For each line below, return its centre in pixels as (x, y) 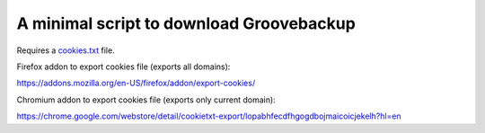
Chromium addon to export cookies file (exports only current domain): (146, 100)
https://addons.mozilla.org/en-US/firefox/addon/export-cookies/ (136, 83)
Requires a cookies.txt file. (66, 50)
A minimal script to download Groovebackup (186, 23)
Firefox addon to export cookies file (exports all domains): (123, 66)
